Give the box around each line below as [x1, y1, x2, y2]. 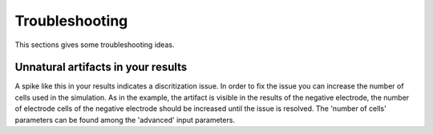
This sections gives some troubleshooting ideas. [14, 40, 175, 49]
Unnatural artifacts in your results [14, 61, 188, 74]
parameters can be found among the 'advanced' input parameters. [14, 115, 236, 124]
